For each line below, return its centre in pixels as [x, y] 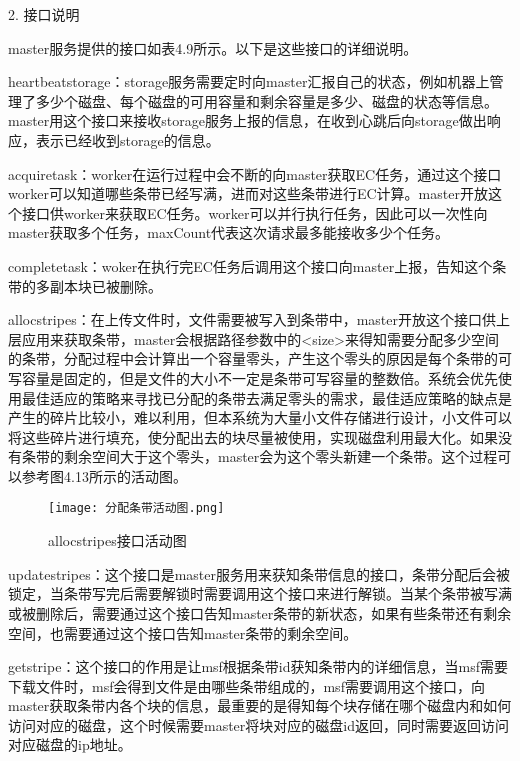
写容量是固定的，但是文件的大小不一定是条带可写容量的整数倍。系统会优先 [253, 377]
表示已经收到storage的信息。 [127, 139]
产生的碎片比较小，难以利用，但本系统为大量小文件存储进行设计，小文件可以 [260, 417]
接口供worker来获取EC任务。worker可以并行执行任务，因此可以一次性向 [254, 212]
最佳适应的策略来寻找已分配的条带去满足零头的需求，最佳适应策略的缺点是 [266, 397]
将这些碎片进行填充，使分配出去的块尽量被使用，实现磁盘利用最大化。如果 [253, 436]
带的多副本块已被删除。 [85, 285]
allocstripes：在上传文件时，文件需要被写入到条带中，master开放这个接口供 [252, 319]
